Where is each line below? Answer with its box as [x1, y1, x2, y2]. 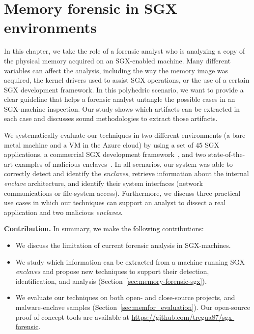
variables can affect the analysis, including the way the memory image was [4, 65, 228, 75]
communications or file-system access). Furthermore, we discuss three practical [4, 187, 241, 198]
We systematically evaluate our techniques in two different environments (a [4, 130, 230, 140]
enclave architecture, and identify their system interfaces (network [4, 178, 203, 188]
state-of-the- [208, 149, 245, 159]
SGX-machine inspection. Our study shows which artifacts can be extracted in [4, 103, 240, 114]
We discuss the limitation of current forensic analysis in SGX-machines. [15, 240, 231, 250]
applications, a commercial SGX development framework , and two [4, 149, 206, 159]
